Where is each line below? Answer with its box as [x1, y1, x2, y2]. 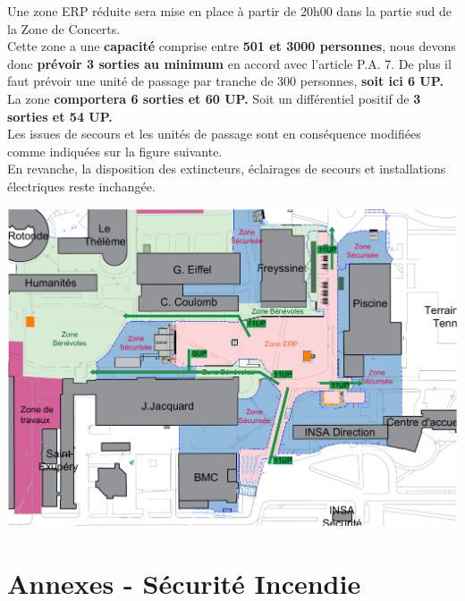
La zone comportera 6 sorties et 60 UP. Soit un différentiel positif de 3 [7, 89, 421, 107]
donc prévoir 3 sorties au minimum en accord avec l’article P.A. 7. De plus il [7, 54, 452, 72]
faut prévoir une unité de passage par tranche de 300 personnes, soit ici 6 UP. [7, 72, 444, 90]
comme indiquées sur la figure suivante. [7, 141, 223, 160]
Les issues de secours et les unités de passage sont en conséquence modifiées [7, 124, 421, 143]
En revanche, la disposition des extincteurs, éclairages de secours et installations [7, 159, 446, 178]
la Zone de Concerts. [7, 19, 121, 38]
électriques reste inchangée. [7, 176, 156, 195]
